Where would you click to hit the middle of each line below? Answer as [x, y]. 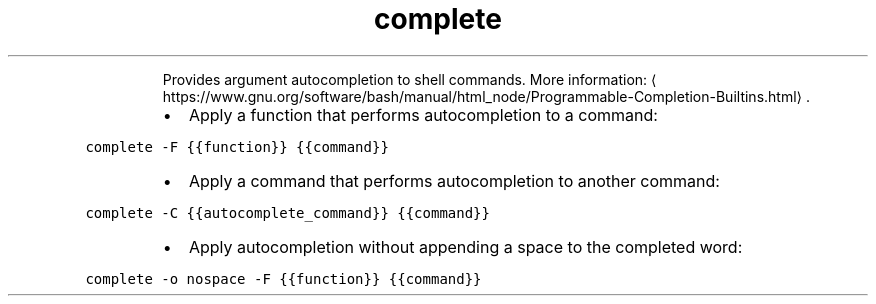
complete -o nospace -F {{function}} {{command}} [283, 278]
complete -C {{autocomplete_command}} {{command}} [287, 212]
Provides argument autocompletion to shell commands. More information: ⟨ [409, 79]
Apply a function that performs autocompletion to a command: [423, 114]
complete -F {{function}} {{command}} [237, 146]
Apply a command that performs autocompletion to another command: [454, 180]
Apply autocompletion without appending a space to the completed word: [465, 246]
